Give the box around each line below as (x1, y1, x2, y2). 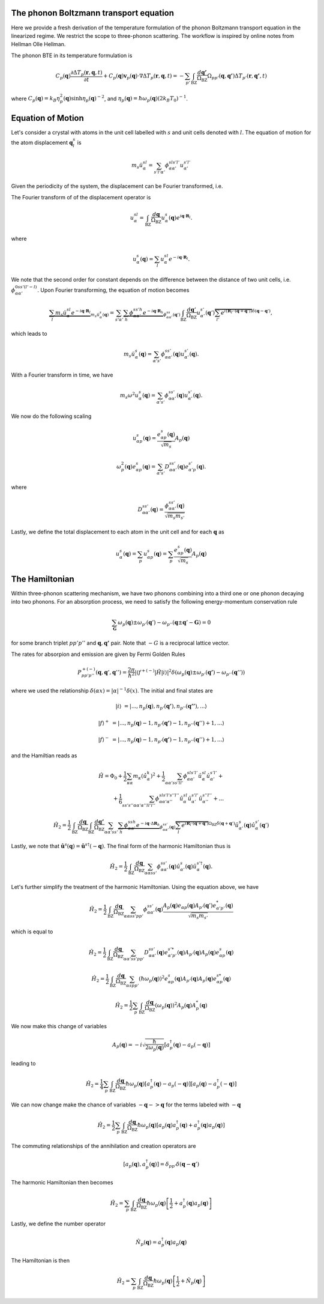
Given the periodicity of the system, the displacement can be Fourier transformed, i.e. (11, 183, 223, 190)
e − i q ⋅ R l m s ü (71, 308, 100, 318)
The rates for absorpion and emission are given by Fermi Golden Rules (11, 650, 185, 658)
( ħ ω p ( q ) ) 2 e (139, 974, 168, 984)
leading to (11, 1060, 36, 1067)
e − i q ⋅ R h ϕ (143, 308, 167, 318)
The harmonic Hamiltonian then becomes (11, 1179, 113, 1186)
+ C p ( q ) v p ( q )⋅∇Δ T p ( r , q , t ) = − (103, 72, 184, 80)
